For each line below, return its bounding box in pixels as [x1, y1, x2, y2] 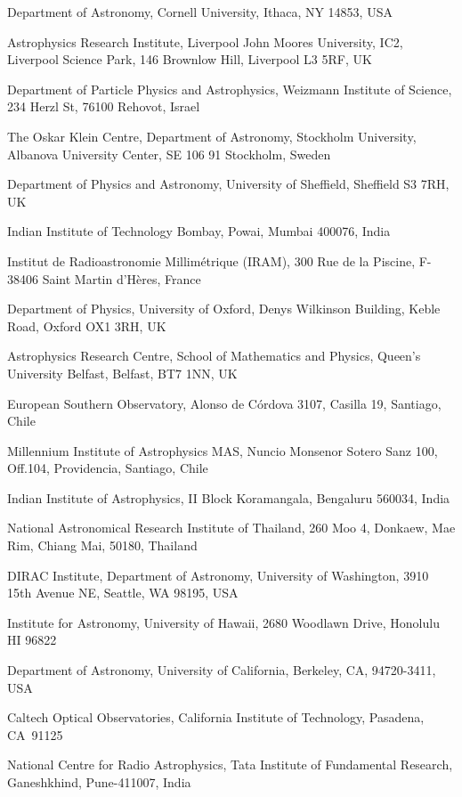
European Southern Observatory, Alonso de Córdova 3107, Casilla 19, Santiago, [7, 394, 442, 412]
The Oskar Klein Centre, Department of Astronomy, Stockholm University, [7, 126, 417, 145]
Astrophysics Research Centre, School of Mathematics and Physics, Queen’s [7, 346, 421, 365]
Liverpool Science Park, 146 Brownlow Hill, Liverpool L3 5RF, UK [7, 50, 372, 69]
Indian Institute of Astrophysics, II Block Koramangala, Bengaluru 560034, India [7, 488, 450, 507]
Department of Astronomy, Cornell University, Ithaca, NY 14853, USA [7, 3, 393, 20]
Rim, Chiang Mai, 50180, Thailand [7, 536, 198, 555]
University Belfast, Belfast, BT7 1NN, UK [7, 363, 238, 382]
